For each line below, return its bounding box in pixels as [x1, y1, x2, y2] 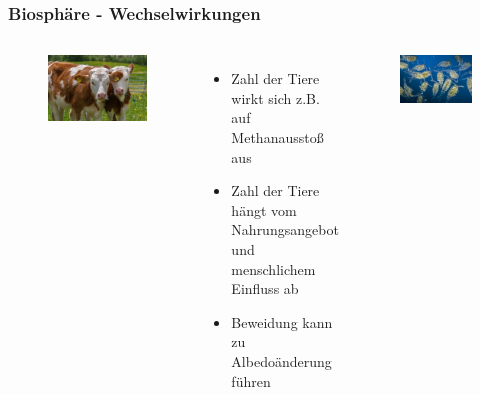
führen [231, 370, 271, 391]
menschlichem [231, 258, 316, 279]
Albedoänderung [231, 350, 332, 371]
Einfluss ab [231, 278, 299, 299]
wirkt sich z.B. [231, 87, 320, 108]
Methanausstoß [231, 127, 324, 147]
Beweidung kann [231, 311, 333, 332]
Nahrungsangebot [231, 219, 339, 240]
